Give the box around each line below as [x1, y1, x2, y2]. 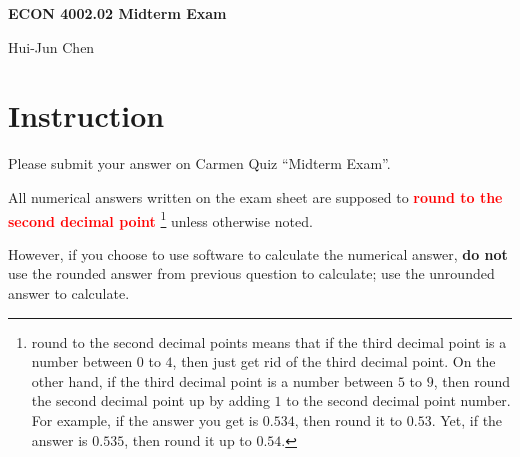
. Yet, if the [431, 409, 503, 430]
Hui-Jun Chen [8, 36, 95, 57]
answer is [31, 429, 88, 450]
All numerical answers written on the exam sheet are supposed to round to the [8, 186, 503, 207]
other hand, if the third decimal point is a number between [31, 370, 394, 391]
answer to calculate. [8, 282, 130, 303]
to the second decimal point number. [286, 390, 511, 411]
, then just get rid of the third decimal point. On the [172, 351, 496, 372]
